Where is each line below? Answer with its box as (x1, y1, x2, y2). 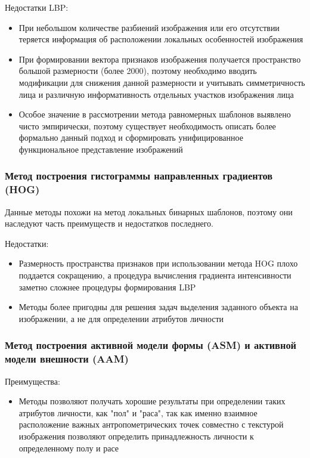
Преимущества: (5, 375, 60, 387)
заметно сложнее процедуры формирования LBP (18, 280, 196, 293)
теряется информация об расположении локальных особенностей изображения (18, 33, 303, 45)
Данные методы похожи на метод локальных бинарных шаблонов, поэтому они (5, 205, 293, 218)
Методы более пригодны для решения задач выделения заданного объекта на (18, 301, 298, 313)
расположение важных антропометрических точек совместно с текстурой (18, 418, 284, 431)
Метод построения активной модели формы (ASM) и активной (5, 338, 296, 352)
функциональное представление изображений (18, 143, 183, 155)
